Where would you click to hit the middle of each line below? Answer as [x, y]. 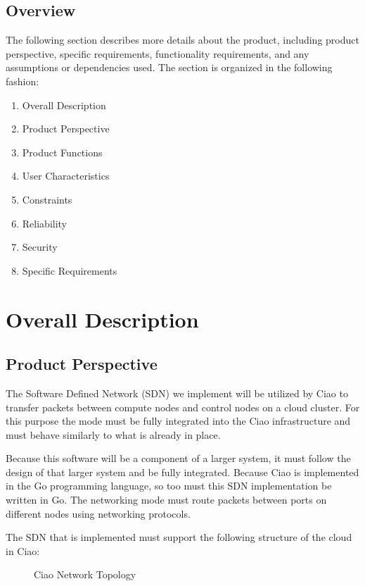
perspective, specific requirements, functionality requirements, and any [158, 53]
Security [40, 247]
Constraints [47, 199]
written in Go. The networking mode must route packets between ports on [166, 500]
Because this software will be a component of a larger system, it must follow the [178, 458]
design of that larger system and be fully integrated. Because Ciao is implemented [182, 472]
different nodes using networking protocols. [98, 513]
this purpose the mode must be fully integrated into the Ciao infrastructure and [178, 421]
